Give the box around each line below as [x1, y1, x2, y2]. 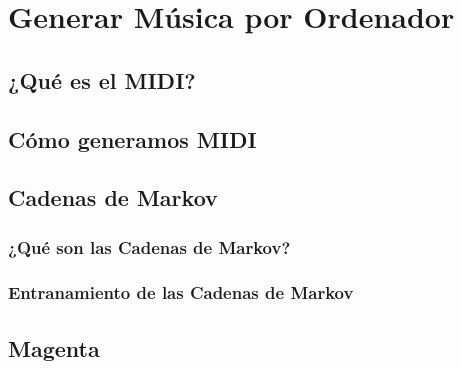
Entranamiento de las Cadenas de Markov [8, 280, 354, 305]
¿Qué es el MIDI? [8, 64, 196, 95]
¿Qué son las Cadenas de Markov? [8, 234, 291, 259]
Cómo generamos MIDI [8, 123, 257, 154]
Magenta [8, 332, 100, 363]
